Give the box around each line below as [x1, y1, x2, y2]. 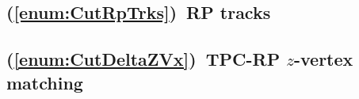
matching [6, 70, 83, 94]
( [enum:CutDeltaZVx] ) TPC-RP [6, 47, 281, 71]
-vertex [293, 47, 353, 71]
